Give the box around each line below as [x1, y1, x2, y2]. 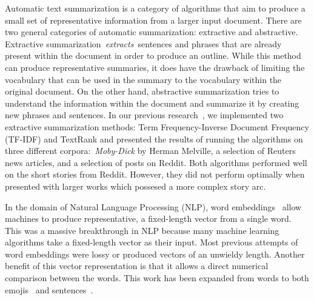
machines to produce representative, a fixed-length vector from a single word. [5, 212, 292, 225]
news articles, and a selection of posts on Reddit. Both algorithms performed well [5, 156, 307, 168]
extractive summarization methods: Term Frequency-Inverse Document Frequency [5, 120, 309, 133]
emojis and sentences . [5, 283, 93, 296]
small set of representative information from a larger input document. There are [5, 13, 302, 26]
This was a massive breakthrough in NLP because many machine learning [5, 224, 279, 236]
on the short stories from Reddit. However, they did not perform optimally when [5, 168, 305, 181]
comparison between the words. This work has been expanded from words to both [5, 272, 309, 284]
